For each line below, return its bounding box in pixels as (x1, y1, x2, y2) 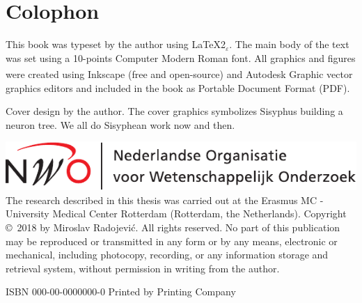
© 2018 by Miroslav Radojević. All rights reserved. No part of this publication (6, 219, 340, 234)
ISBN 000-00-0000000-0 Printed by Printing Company (6, 284, 236, 299)
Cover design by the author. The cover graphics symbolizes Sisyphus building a (6, 104, 343, 118)
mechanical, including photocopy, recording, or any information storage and (6, 247, 329, 262)
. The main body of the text (229, 37, 349, 52)
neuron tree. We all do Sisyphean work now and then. (6, 117, 235, 132)
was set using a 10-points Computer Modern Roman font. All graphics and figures (6, 50, 356, 65)
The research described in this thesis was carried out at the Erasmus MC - (6, 192, 324, 207)
